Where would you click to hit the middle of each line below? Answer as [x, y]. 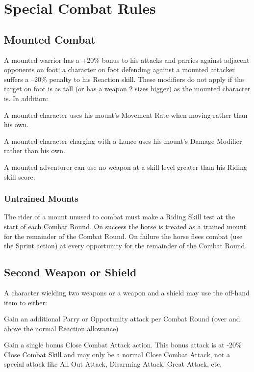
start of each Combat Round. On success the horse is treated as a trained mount [125, 226]
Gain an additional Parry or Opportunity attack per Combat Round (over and [122, 319]
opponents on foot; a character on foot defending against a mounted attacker [119, 69]
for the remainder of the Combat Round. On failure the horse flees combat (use [123, 236]
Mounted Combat [50, 39]
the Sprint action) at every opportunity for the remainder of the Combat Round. [126, 246]
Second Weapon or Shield [70, 272]
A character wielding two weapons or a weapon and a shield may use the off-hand [127, 292]
